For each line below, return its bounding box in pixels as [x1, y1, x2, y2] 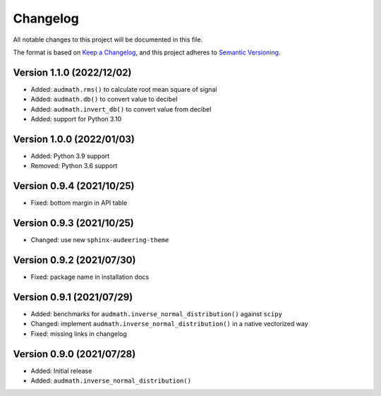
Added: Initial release [30, 366, 92, 375]
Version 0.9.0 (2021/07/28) [13, 348, 136, 360]
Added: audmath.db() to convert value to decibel [30, 95, 178, 104]
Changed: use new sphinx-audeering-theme [30, 236, 169, 244]
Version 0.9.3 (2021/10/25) [13, 217, 134, 229]
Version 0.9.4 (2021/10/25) [13, 180, 135, 192]
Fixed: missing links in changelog [30, 329, 127, 338]
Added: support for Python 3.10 [30, 115, 122, 124]
